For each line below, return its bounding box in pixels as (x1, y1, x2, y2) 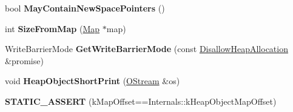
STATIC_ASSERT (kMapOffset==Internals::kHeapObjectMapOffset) (5, 94, 277, 107)
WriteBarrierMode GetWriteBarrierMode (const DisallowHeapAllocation (5, 42, 288, 55)
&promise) (5, 54, 44, 67)
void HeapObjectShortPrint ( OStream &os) (5, 74, 180, 87)
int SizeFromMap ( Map (5, 22, 100, 35)
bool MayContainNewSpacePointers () (5, 2, 165, 14)
